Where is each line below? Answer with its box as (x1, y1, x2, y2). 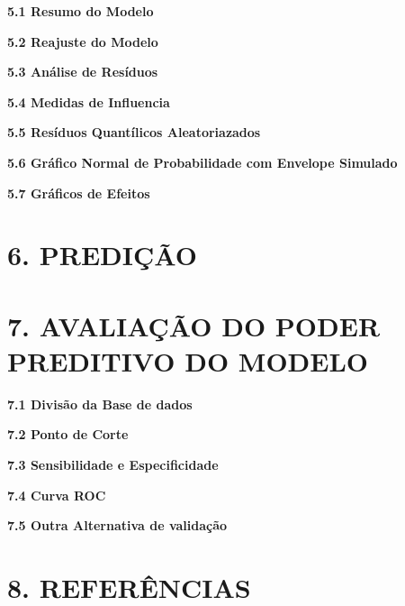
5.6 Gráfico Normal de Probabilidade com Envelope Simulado (7, 152, 398, 171)
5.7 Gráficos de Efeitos (7, 183, 150, 202)
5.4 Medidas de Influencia (7, 92, 170, 111)
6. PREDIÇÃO (7, 236, 197, 273)
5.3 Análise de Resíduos (7, 62, 158, 81)
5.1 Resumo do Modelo (7, 2, 154, 20)
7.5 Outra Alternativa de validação (7, 516, 228, 535)
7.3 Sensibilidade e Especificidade (7, 455, 219, 474)
